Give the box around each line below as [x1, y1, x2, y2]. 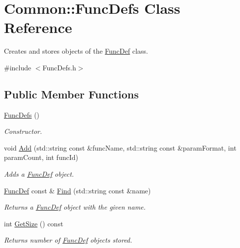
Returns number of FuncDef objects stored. [4, 235, 132, 245]
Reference [4, 17, 72, 37]
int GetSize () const [4, 218, 63, 228]
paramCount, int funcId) [4, 152, 78, 162]
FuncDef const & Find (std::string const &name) [4, 185, 151, 195]
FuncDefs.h [42, 62, 76, 72]
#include [4, 62, 31, 72]
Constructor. [4, 126, 42, 136]
